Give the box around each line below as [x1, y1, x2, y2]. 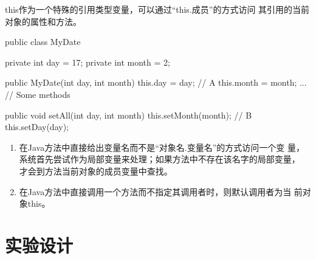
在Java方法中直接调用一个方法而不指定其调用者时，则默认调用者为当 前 [19, 185, 303, 198]
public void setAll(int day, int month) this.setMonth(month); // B [5, 108, 252, 121]
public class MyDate [5, 35, 81, 48]
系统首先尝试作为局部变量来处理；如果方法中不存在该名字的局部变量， [19, 153, 300, 165]
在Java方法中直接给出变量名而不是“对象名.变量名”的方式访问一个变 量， [19, 140, 304, 153]
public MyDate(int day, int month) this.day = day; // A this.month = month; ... [5, 76, 307, 89]
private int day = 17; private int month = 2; [5, 55, 170, 68]
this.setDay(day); [5, 120, 69, 133]
